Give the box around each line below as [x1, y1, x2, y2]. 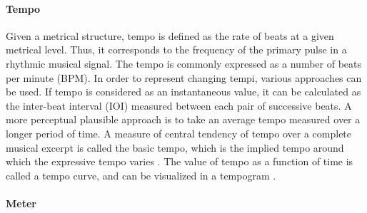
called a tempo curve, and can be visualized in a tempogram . [6, 167, 276, 182]
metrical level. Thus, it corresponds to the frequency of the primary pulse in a [6, 42, 347, 57]
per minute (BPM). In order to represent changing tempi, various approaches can [6, 70, 362, 85]
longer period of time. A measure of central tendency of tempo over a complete [6, 125, 352, 140]
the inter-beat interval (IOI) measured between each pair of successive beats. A [6, 98, 352, 113]
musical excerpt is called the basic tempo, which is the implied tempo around [6, 140, 344, 155]
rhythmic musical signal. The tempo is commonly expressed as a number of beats [6, 56, 361, 71]
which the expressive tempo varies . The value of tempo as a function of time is [6, 154, 353, 169]
